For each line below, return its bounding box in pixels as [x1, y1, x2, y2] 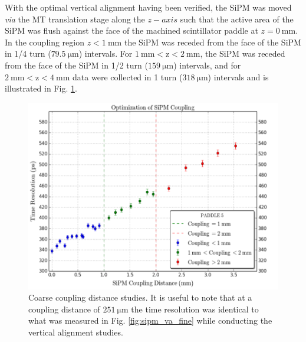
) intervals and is [208, 70, 269, 83]
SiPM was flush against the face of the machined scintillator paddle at [5, 24, 258, 37]
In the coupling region [5, 35, 85, 48]
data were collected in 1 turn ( [73, 70, 183, 83]
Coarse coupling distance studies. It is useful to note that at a [28, 291, 252, 304]
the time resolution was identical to [131, 302, 259, 315]
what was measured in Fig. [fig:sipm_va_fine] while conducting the [28, 314, 272, 327]
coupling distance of [28, 302, 100, 315]
